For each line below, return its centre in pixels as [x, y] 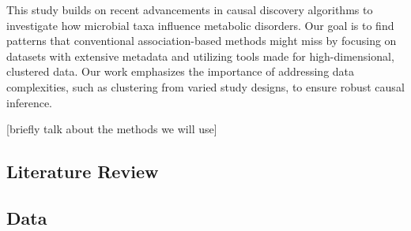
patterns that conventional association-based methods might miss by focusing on [202, 41]
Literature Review [83, 171]
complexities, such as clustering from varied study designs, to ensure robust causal [205, 86]
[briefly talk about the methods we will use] [112, 129]
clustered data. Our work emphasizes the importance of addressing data [181, 71]
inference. [29, 102]
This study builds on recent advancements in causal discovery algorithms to [190, 9]
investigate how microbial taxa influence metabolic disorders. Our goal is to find [200, 25]
